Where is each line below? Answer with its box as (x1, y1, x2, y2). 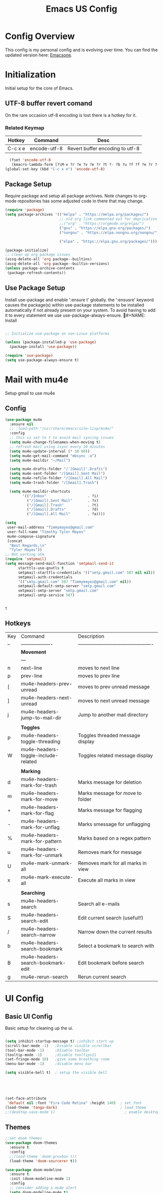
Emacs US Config (46, 3, 117, 15)
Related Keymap (5, 124, 45, 131)
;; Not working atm (5, 552, 45, 557)
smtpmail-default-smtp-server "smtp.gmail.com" (17, 584, 116, 589)
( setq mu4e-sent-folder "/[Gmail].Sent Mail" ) (9, 471, 105, 476)
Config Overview (5, 31, 75, 42)
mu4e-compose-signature (7, 534, 55, 539)
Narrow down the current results (78, 928, 152, 935)
